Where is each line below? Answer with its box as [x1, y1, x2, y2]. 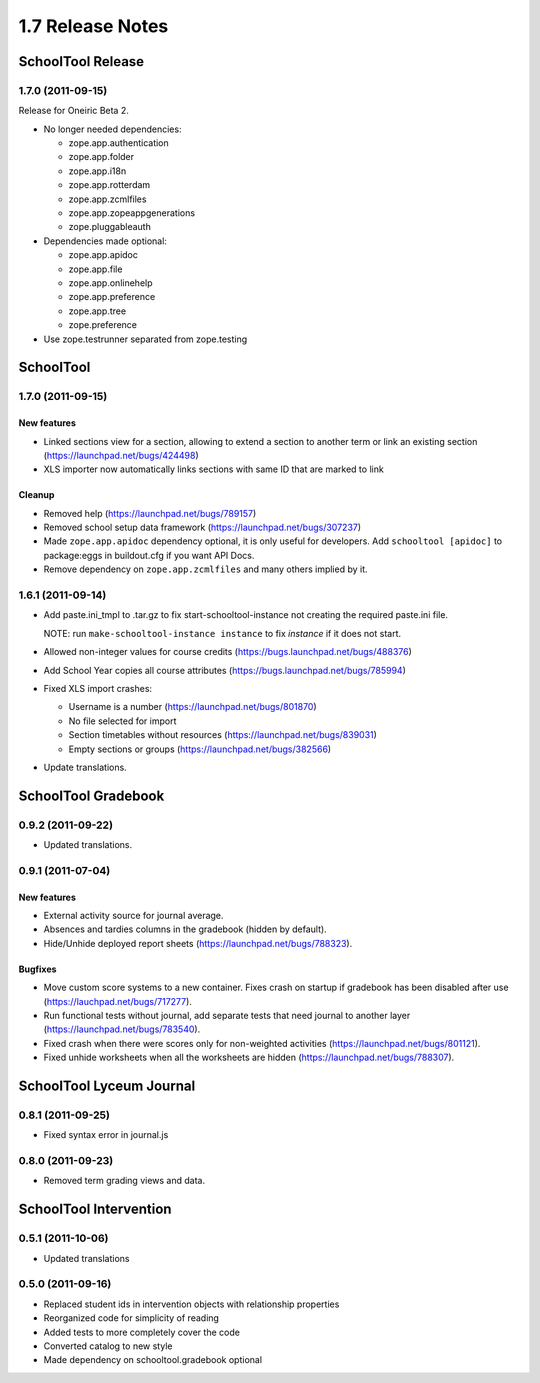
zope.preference [68, 319, 138, 331]
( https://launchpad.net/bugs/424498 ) [43, 449, 199, 461]
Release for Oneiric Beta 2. [18, 105, 129, 117]
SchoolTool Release [18, 53, 145, 70]
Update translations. [43, 761, 127, 773]
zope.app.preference [68, 291, 156, 303]
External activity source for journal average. [43, 910, 224, 922]
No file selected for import [68, 715, 177, 727]
